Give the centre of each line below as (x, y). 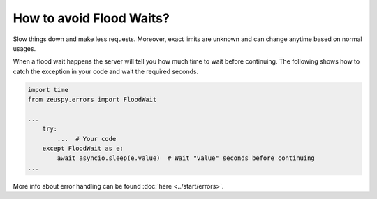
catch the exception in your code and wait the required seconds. (106, 71)
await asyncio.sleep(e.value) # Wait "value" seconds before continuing (186, 158)
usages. (24, 48)
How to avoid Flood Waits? (91, 18)
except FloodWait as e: (83, 149)
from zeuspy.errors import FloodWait (92, 100)
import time (48, 90)
